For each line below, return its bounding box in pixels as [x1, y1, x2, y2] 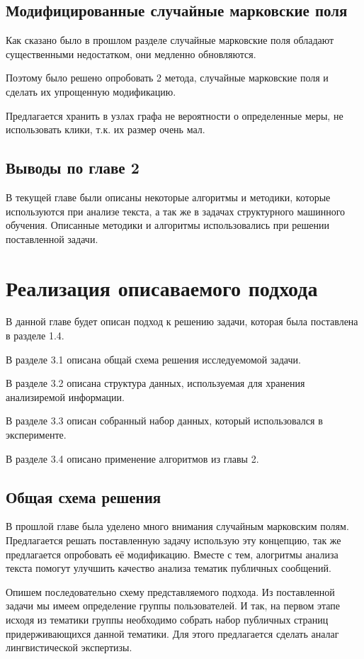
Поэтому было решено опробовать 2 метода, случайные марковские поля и [6, 70, 329, 85]
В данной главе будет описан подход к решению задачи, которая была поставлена [6, 314, 358, 329]
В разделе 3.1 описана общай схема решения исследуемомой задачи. [6, 351, 301, 366]
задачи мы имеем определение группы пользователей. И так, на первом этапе [6, 598, 340, 613]
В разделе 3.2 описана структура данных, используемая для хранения [6, 376, 305, 390]
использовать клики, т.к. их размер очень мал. [6, 122, 205, 137]
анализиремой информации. [6, 389, 125, 404]
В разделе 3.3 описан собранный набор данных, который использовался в [6, 413, 323, 428]
